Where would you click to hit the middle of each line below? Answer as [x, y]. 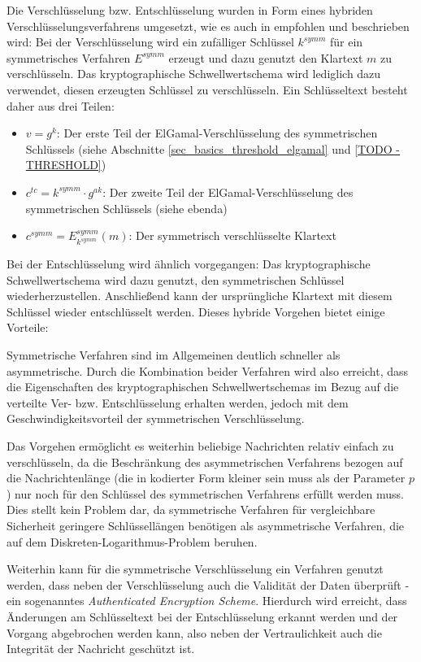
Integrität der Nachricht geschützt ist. [101, 649]
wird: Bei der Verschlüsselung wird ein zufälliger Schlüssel [150, 42]
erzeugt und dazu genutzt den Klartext [266, 57]
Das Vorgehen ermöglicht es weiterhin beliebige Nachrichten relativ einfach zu [200, 446]
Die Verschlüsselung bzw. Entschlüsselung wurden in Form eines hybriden [190, 10]
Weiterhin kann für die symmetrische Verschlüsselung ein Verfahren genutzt [195, 569]
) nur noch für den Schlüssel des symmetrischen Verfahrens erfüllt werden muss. [205, 493]
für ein [346, 42]
